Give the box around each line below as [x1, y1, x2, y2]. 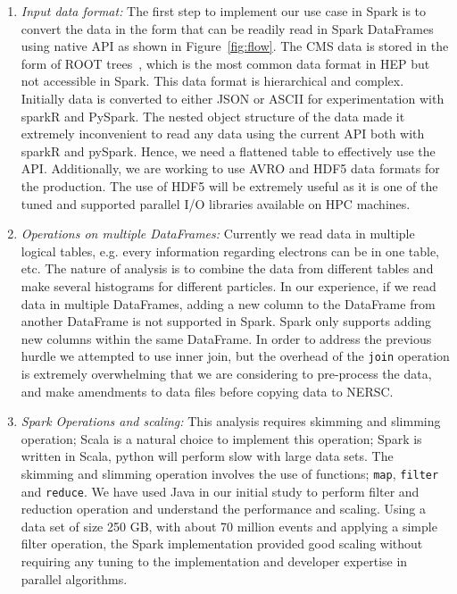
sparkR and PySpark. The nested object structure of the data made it [21, 106, 405, 125]
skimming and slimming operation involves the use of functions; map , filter [21, 464, 439, 482]
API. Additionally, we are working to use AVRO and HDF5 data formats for [21, 159, 440, 178]
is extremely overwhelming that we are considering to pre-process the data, [21, 364, 432, 382]
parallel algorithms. [21, 569, 128, 588]
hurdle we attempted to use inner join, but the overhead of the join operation [21, 347, 450, 365]
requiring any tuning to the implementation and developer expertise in [21, 552, 408, 570]
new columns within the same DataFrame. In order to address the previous [21, 329, 432, 347]
